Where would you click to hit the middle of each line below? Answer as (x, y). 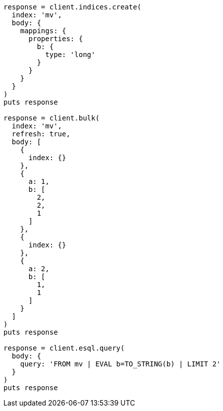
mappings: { (43, 31)
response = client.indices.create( (73, 7)
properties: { (56, 39)
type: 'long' (70, 55)
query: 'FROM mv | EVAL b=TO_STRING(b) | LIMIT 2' (120, 364)
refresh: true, (41, 134)
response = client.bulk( (52, 118)
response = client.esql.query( (64, 348)
